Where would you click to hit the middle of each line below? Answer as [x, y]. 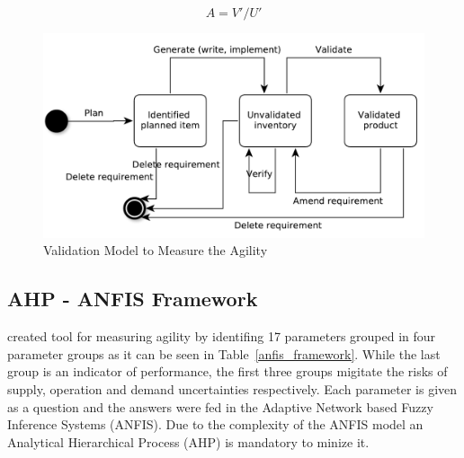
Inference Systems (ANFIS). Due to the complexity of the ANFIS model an [215, 424]
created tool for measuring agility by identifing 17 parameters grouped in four [222, 336]
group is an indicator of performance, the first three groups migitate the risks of [228, 371]
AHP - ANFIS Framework [133, 299]
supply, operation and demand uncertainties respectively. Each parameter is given [232, 388]
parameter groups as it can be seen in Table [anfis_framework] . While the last [224, 353]
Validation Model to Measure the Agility [156, 250]
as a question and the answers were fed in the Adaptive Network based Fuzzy [220, 406]
